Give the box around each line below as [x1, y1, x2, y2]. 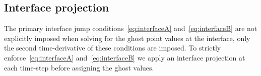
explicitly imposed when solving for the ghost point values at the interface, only [4, 32, 250, 43]
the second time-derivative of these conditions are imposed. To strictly [4, 42, 221, 53]
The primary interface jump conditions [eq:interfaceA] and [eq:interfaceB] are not [4, 23, 257, 33]
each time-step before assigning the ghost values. [4, 62, 154, 72]
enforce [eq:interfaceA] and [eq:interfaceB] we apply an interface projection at [4, 52, 245, 62]
